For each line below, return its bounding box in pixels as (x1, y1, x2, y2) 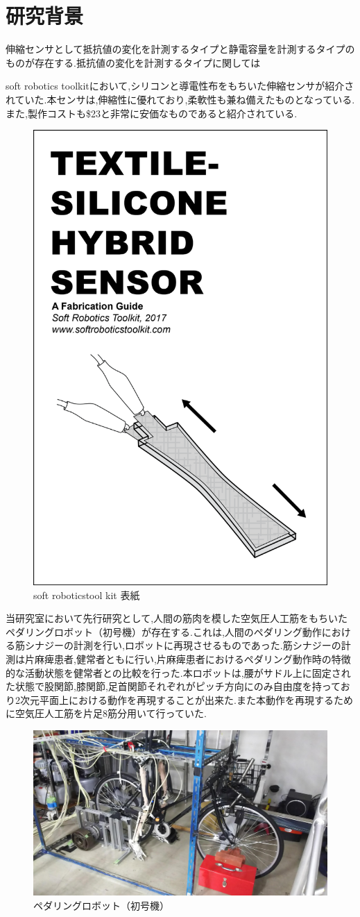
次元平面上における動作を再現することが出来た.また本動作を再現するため (19, 692, 353, 707)
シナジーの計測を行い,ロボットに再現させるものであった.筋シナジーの (24, 638, 341, 653)
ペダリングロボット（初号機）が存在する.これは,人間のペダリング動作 (6, 624, 322, 639)
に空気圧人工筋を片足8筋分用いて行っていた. (6, 706, 207, 721)
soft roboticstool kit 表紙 (33, 587, 140, 602)
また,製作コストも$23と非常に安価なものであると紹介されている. (6, 106, 298, 120)
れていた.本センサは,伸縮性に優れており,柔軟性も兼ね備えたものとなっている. (6, 92, 355, 106)
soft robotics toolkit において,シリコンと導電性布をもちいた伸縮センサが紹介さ (6, 78, 354, 93)
